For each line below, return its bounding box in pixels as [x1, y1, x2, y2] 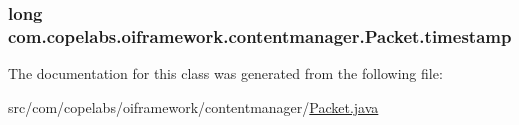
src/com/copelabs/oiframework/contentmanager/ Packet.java [8, 96, 379, 117]
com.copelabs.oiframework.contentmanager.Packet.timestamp [8, 23, 512, 48]
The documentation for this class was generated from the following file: [8, 63, 443, 84]
